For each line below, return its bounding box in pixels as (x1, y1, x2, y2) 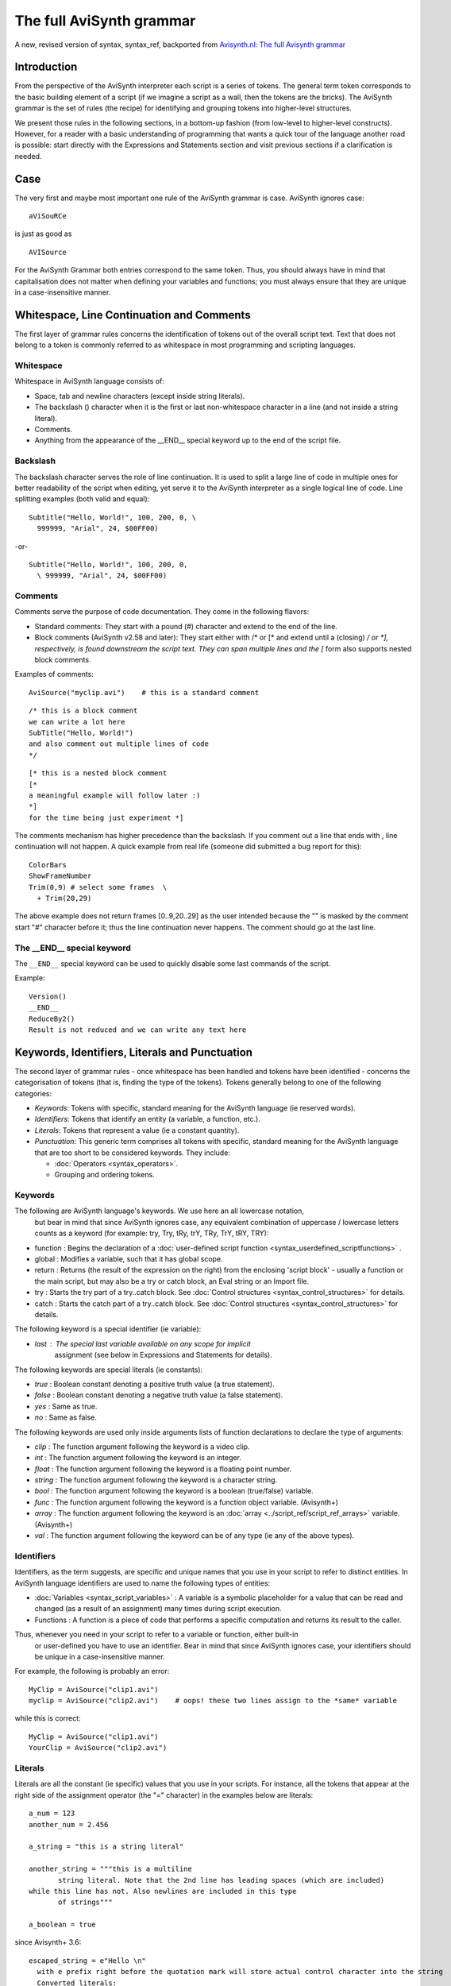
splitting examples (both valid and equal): (14, 494, 150, 504)
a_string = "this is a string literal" (29, 1842, 184, 1851)
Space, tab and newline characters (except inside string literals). (34, 391, 245, 400)
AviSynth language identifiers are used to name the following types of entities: (14, 1578, 271, 1588)
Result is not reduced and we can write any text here (29, 1025, 247, 1034)
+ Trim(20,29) (37, 894, 92, 903)
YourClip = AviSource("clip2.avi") (29, 1744, 168, 1752)
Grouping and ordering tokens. (54, 1170, 155, 1180)
